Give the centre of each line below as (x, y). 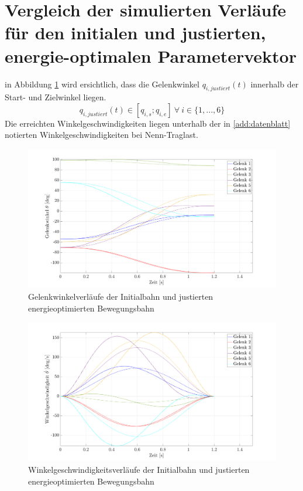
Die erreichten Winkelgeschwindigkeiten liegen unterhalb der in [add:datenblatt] (148, 123)
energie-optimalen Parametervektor (151, 55)
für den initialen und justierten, (135, 33)
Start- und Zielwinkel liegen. (56, 97)
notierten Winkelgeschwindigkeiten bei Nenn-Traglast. (101, 135)
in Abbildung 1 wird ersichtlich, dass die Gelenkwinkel (102, 84)
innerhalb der (275, 84)
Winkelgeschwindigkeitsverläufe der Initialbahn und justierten (139, 469)
